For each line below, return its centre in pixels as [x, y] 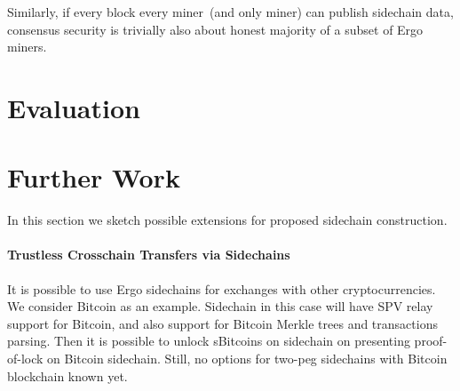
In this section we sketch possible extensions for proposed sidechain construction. [227, 220]
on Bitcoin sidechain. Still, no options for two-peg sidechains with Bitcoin [247, 359]
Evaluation [74, 107]
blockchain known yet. [67, 375]
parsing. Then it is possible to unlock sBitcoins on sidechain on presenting [209, 341]
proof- [431, 341]
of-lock [25, 359]
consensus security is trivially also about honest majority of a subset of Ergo [215, 29]
